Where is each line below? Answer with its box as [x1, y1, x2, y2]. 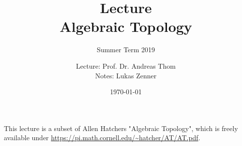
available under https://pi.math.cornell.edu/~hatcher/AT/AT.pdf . [4, 132, 200, 143]
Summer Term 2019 [96, 44, 155, 55]
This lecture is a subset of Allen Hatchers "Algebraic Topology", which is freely [4, 123, 238, 133]
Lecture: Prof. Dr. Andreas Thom [76, 60, 176, 71]
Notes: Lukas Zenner [95, 70, 157, 80]
